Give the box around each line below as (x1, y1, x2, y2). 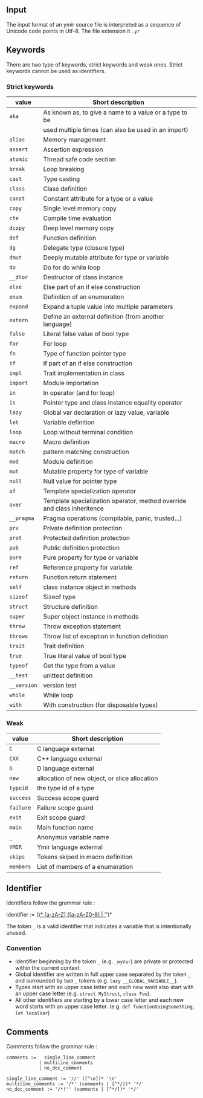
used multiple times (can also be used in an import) (43, 125, 188, 134)
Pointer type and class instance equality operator (43, 398, 182, 407)
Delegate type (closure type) (43, 243, 125, 252)
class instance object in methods (43, 583, 137, 591)
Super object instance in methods (43, 612, 139, 620)
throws (9, 632, 28, 640)
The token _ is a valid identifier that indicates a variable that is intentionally (6, 923, 192, 930)
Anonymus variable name (37, 833, 109, 842)
